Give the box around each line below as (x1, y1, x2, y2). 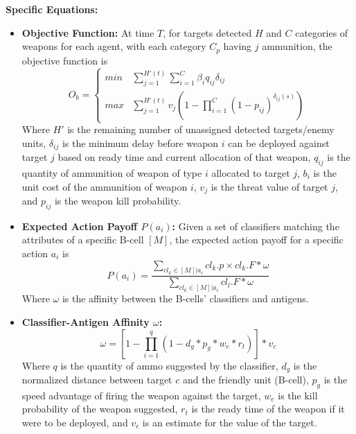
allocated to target (211, 165, 290, 180)
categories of (295, 25, 348, 40)
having (223, 39, 252, 53)
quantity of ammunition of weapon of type (21, 165, 202, 180)
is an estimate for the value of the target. (142, 415, 317, 429)
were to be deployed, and (21, 415, 128, 429)
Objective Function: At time (21, 25, 154, 40)
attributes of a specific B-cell (21, 232, 144, 247)
